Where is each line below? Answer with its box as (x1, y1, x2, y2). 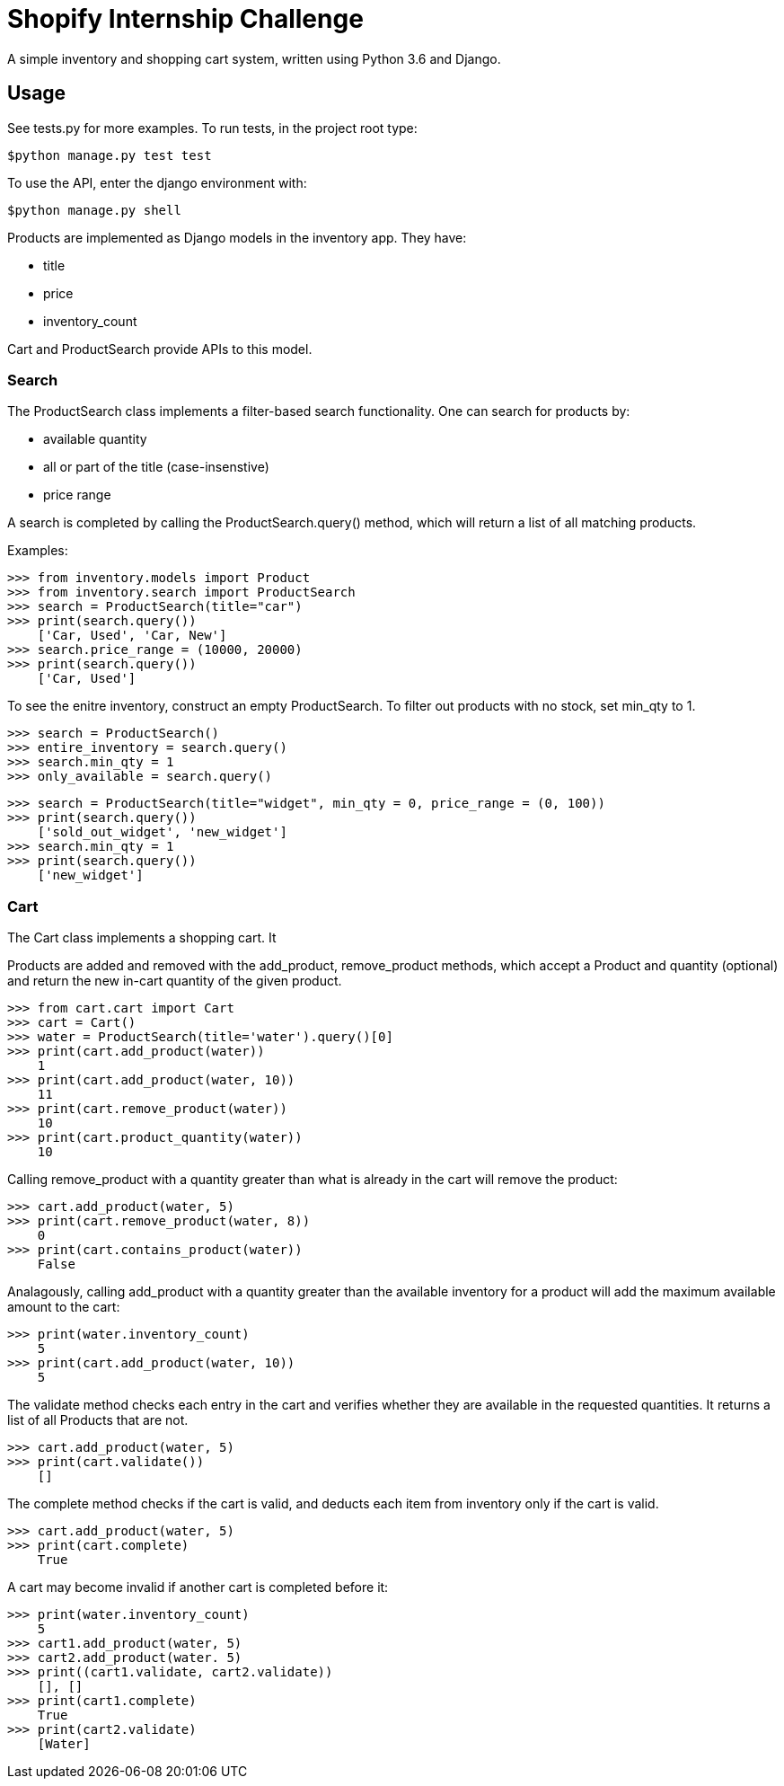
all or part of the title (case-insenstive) (43, 459, 269, 475)
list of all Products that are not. (7, 1412, 189, 1428)
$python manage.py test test (7, 147, 212, 163)
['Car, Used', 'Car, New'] (37, 628, 227, 643)
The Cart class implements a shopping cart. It (7, 930, 277, 946)
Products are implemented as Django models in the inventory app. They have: (7, 229, 467, 245)
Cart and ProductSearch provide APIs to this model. (7, 340, 313, 357)
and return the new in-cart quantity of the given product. (7, 973, 342, 989)
